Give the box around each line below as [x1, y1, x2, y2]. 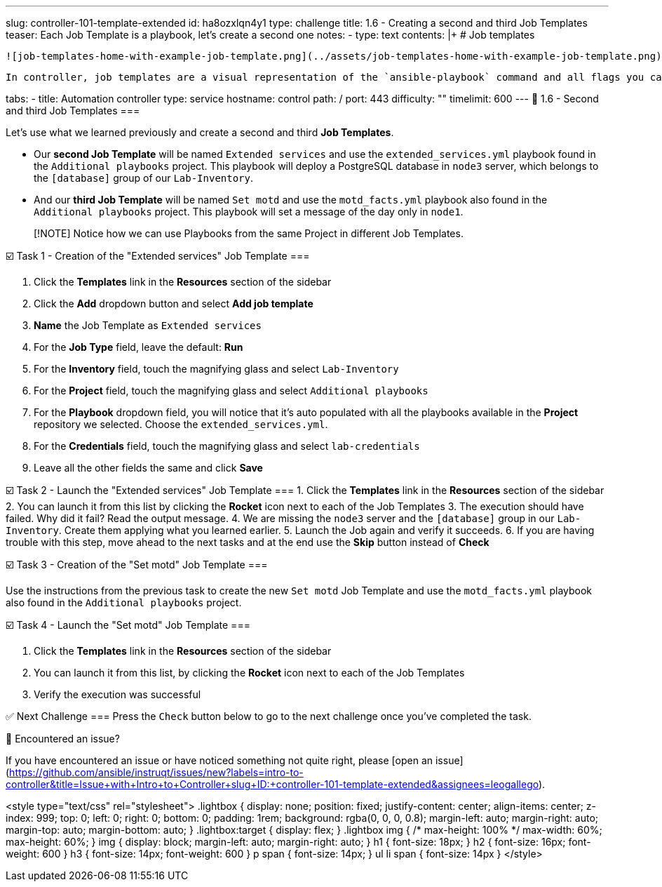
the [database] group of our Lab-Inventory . [34, 172, 254, 184]
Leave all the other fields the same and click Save [34, 462, 263, 474]
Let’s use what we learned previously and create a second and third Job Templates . [6, 126, 394, 138]
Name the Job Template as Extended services [34, 319, 262, 331]
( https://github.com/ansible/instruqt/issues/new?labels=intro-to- [6, 766, 304, 778]
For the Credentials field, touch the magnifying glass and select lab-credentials [34, 440, 420, 452]
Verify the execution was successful [34, 688, 201, 700]
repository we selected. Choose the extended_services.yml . [34, 418, 328, 430]
